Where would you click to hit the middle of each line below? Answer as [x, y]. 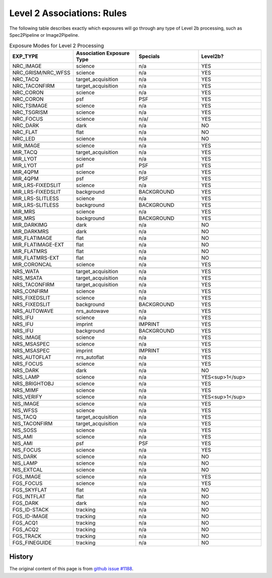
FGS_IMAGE [27, 476]
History [21, 557]
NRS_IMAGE [27, 337]
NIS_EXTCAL [27, 469]
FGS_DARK [25, 503]
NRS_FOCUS [27, 364]
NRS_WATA [26, 271]
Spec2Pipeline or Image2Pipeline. [44, 35]
